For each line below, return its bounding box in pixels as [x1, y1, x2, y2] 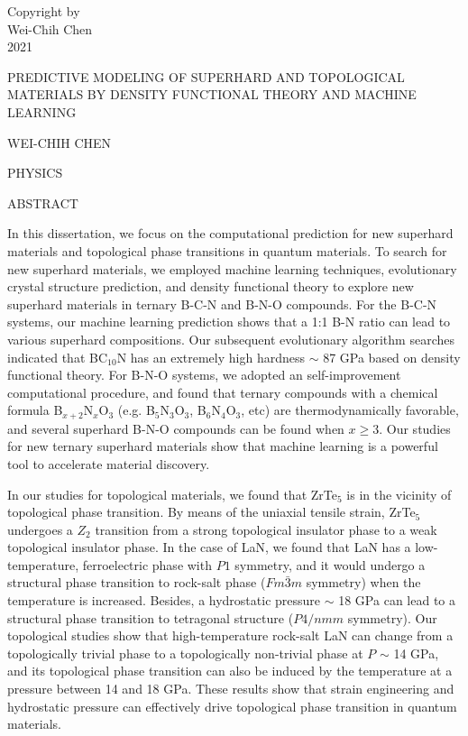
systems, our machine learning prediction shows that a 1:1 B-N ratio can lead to [7, 312, 451, 331]
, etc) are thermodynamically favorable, [241, 400, 459, 419]
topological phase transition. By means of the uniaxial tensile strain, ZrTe [7, 502, 416, 521]
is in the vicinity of [346, 484, 452, 503]
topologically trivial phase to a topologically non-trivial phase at [7, 643, 363, 662]
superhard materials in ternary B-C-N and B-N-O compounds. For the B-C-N [7, 294, 437, 313]
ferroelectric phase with [82, 555, 212, 574]
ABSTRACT [7, 193, 78, 212]
